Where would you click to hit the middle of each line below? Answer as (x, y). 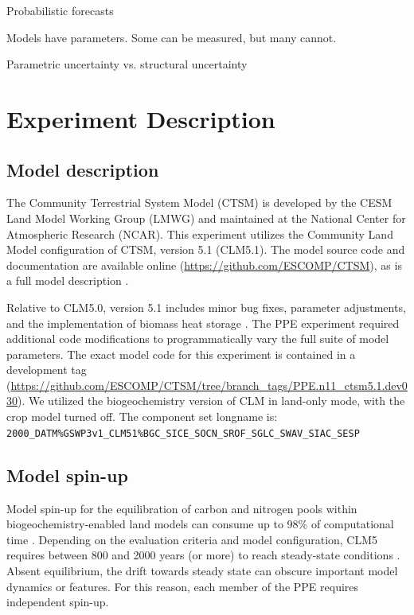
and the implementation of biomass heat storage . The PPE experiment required (203, 323)
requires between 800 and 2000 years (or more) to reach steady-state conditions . (203, 555)
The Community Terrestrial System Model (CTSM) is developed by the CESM (199, 202)
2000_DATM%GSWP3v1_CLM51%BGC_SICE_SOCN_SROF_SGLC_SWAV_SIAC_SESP (183, 433)
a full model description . (68, 280)
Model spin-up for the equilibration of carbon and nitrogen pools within (182, 508)
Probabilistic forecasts (60, 10)
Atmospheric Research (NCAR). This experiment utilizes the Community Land (200, 234)
